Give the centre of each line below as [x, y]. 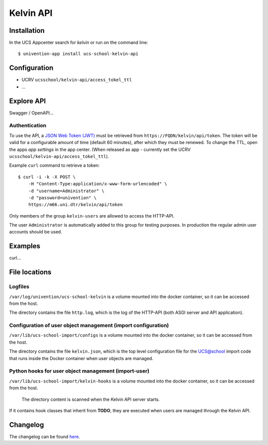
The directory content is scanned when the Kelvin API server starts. [91, 399]
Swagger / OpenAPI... [31, 113]
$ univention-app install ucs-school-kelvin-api [78, 54]
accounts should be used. [35, 232]
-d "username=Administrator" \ [66, 191]
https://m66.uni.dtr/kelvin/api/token [75, 205]
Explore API [28, 101]
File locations [30, 272]
